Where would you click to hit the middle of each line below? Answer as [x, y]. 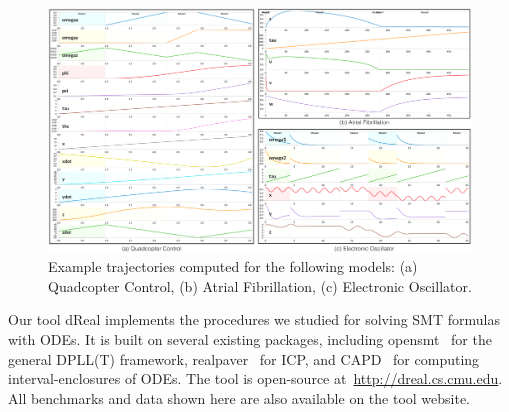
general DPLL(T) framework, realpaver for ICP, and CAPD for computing [244, 358]
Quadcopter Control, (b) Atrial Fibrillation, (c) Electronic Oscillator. [260, 285]
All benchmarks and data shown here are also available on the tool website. [239, 397]
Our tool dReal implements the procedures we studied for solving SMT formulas [254, 319]
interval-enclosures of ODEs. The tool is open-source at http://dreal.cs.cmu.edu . [255, 378]
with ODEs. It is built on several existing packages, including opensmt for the [250, 339]
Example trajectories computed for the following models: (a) [233, 266]
